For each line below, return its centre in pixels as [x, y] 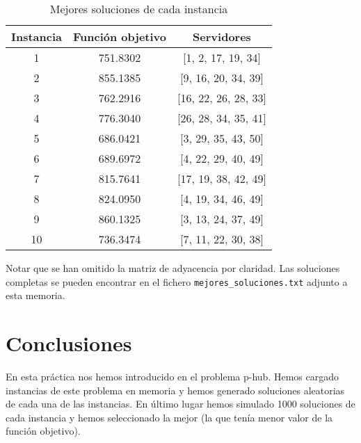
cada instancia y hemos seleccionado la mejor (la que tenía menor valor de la [169, 417]
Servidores [222, 37]
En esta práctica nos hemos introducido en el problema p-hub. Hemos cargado [172, 376]
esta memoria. [35, 295]
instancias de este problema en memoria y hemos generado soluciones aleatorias [175, 390]
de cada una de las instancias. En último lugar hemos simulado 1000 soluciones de [180, 404]
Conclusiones [69, 343]
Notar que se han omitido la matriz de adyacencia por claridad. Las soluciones [173, 268]
